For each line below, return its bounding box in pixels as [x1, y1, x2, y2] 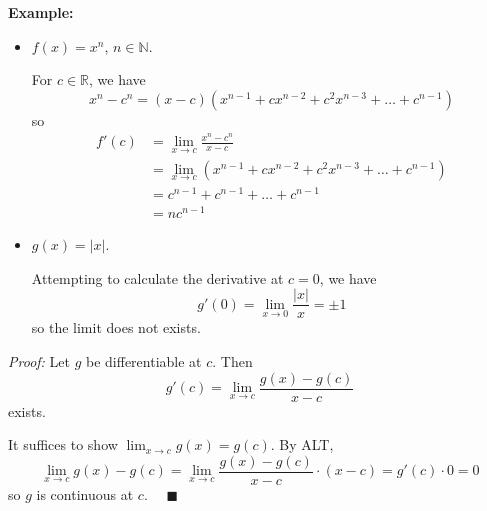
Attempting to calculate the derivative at [31, 267, 284, 288]
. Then [212, 351, 253, 371]
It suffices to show [8, 434, 118, 455]
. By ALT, [270, 434, 334, 455]
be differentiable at [85, 351, 202, 371]
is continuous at [36, 483, 134, 504]
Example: [8, 2, 74, 22]
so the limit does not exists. [31, 317, 201, 338]
